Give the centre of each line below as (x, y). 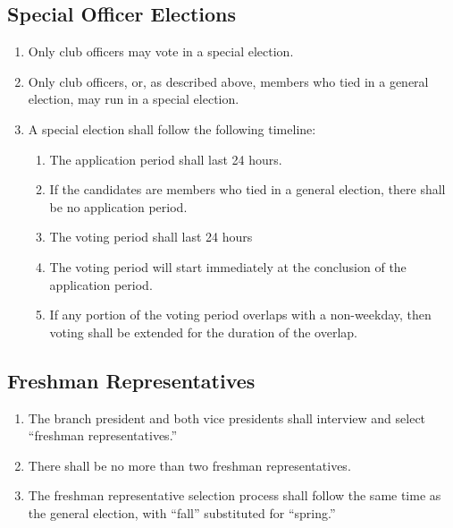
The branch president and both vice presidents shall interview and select (227, 417)
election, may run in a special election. (134, 99)
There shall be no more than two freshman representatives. (189, 465)
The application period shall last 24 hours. (166, 159)
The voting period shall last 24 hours (151, 237)
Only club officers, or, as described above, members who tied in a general (228, 81)
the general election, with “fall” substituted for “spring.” (182, 512)
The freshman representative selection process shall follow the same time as (235, 495)
